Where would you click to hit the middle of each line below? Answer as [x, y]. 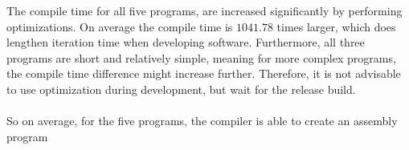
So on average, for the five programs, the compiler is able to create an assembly [202, 121]
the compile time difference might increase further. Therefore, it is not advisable [204, 73]
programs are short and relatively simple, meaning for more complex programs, [201, 57]
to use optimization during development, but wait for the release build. [181, 89]
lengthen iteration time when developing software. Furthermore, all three [186, 42]
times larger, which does [336, 26]
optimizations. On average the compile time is [120, 26]
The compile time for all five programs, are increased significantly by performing [204, 10]
